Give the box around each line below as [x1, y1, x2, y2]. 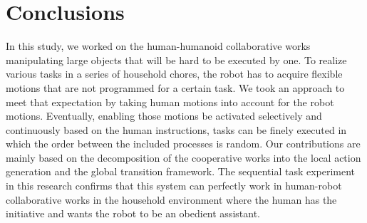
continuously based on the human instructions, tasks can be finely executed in [6, 122, 347, 137]
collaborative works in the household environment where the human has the [6, 192, 337, 207]
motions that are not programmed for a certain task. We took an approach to [6, 80, 345, 95]
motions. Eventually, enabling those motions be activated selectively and [6, 108, 322, 123]
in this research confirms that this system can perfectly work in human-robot [6, 178, 342, 193]
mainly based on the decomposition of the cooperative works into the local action [6, 150, 361, 165]
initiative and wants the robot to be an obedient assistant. [6, 206, 260, 221]
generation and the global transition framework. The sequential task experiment [6, 164, 356, 179]
